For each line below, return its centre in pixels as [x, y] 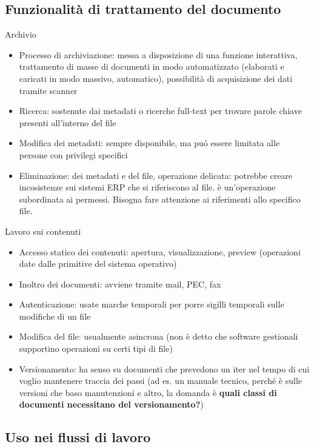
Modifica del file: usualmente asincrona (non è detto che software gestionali [159, 336]
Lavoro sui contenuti [43, 231]
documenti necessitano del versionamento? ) [111, 404]
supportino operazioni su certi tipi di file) [96, 348]
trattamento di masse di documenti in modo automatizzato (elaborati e [152, 66]
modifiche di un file [55, 316]
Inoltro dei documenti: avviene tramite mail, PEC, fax [120, 284]
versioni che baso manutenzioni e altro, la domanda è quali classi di [148, 392]
